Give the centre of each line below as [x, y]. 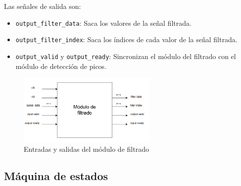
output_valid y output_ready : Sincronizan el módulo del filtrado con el [126, 56]
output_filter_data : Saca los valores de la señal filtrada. [103, 23]
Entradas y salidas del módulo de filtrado [86, 149]
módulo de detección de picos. [61, 66]
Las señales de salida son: [43, 6]
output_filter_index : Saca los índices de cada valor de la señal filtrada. [126, 39]
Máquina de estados [56, 176]
